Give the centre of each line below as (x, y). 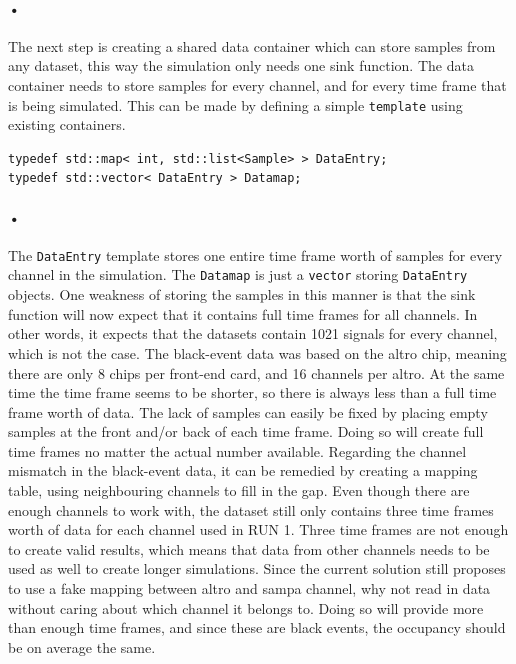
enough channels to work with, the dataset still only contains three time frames (251, 509)
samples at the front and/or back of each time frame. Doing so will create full (246, 431)
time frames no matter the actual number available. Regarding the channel (237, 450)
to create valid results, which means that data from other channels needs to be (249, 548)
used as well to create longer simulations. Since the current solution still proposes (257, 568)
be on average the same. (82, 646)
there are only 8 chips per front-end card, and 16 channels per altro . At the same (256, 372)
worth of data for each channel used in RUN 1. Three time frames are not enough (258, 529)
